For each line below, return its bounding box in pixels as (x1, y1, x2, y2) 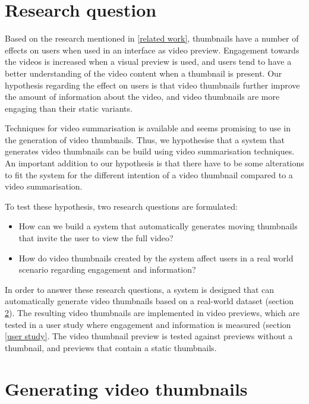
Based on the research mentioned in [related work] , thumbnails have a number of (5, 32, 299, 45)
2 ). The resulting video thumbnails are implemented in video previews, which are (5, 307, 300, 318)
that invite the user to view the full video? (18, 232, 174, 244)
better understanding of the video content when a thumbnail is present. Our (5, 67, 282, 79)
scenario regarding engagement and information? (18, 263, 196, 276)
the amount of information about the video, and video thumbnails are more (5, 90, 280, 103)
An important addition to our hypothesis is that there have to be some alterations (5, 157, 304, 169)
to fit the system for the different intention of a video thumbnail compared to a (5, 168, 293, 181)
